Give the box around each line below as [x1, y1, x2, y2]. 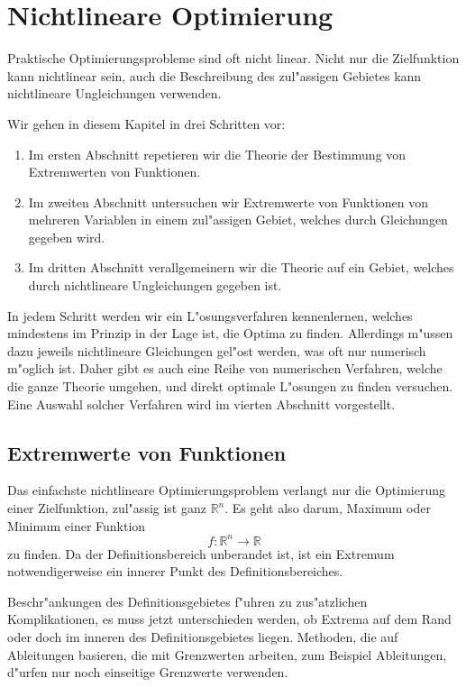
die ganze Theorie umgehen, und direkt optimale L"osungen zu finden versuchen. [7, 377, 453, 396]
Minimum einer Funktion [7, 516, 146, 535]
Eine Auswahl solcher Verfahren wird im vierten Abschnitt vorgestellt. [7, 394, 396, 413]
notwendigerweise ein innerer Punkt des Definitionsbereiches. [7, 562, 343, 581]
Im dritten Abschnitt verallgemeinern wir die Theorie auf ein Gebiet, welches [28, 258, 454, 277]
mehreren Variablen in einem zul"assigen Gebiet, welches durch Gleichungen [28, 210, 448, 229]
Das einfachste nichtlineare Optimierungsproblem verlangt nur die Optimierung [7, 481, 446, 499]
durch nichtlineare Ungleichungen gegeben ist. [28, 276, 282, 295]
